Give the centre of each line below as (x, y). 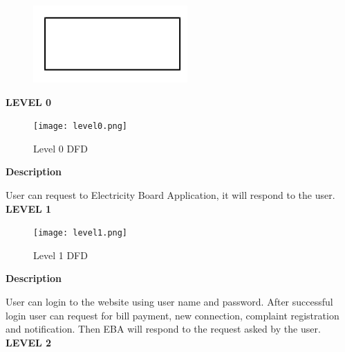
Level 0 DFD (60, 148)
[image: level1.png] (81, 233)
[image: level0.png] (81, 126)
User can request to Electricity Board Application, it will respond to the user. (170, 195)
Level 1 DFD (60, 255)
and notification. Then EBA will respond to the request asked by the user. (163, 329)
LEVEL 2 (29, 342)
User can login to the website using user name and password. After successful (169, 302)
